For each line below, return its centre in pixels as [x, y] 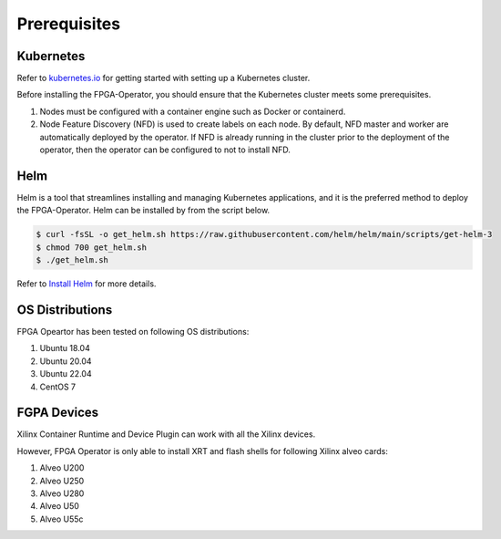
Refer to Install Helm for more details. [87, 284]
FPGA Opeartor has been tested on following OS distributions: [133, 331]
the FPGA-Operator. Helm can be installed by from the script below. [143, 211]
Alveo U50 [59, 506]
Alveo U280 [62, 493]
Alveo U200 [62, 468]
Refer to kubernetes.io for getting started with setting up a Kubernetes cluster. [164, 78]
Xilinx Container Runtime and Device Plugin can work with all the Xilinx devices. [166, 434]
